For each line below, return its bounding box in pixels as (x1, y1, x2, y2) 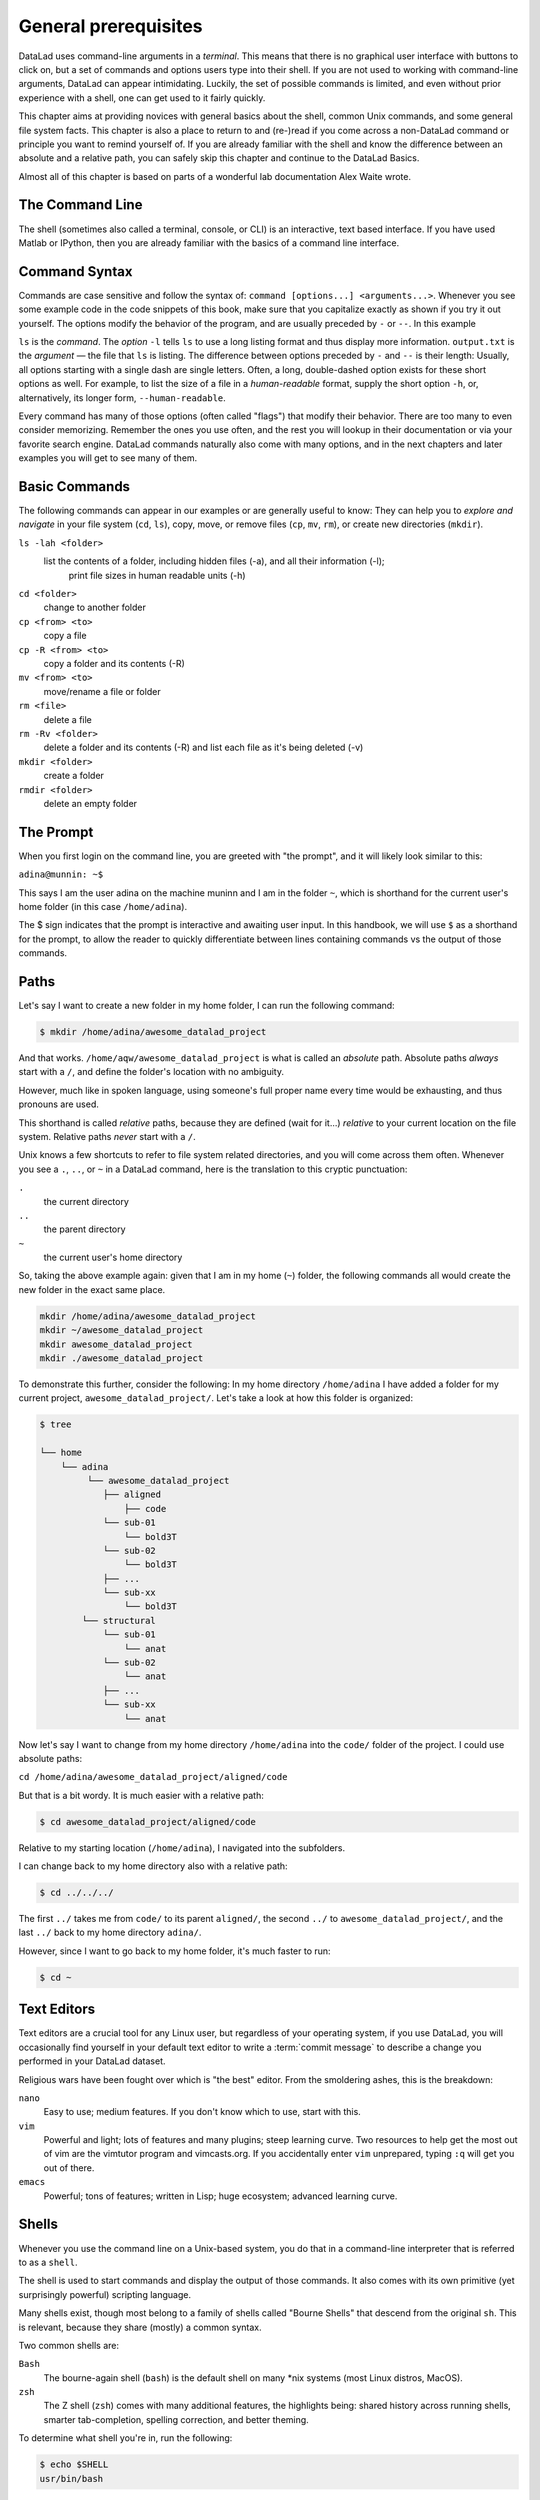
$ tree (39, 1419, 72, 1430)
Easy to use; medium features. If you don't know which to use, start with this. (43, 2106, 362, 2118)
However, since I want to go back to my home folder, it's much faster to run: (18, 1945, 331, 1957)
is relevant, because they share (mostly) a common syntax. (18, 2321, 262, 2333)
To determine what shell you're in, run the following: (18, 2432, 233, 2444)
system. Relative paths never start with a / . (18, 1130, 196, 1142)
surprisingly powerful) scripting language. (18, 2288, 192, 2300)
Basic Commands (18, 478, 130, 495)
